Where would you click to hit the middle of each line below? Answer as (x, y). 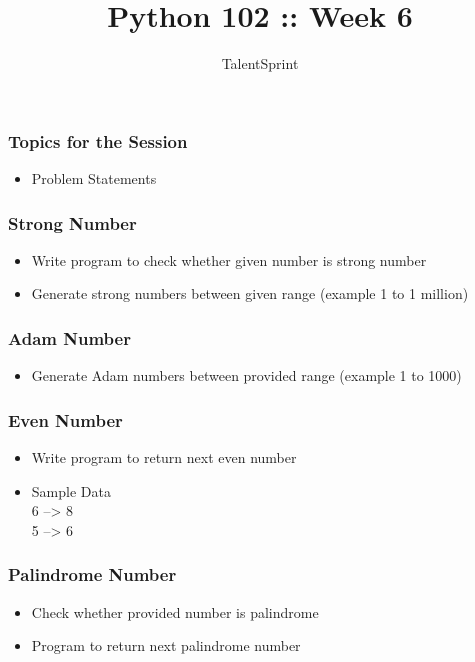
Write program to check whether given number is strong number (229, 259)
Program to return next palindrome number (166, 645)
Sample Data (71, 490)
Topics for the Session (98, 140)
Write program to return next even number (164, 457)
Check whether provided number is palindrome (175, 611)
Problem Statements (94, 178)
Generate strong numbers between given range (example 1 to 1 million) (250, 293)
